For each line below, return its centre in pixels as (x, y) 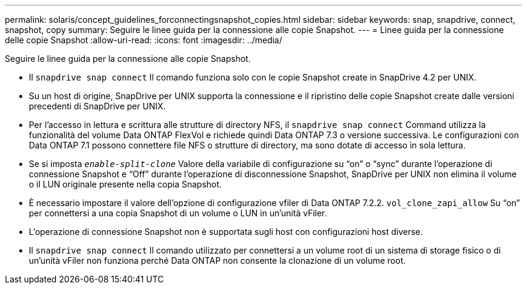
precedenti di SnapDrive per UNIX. (97, 106)
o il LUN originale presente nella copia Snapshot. (125, 184)
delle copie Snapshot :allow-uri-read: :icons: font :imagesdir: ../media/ (144, 40)
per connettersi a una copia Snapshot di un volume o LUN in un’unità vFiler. (178, 213)
